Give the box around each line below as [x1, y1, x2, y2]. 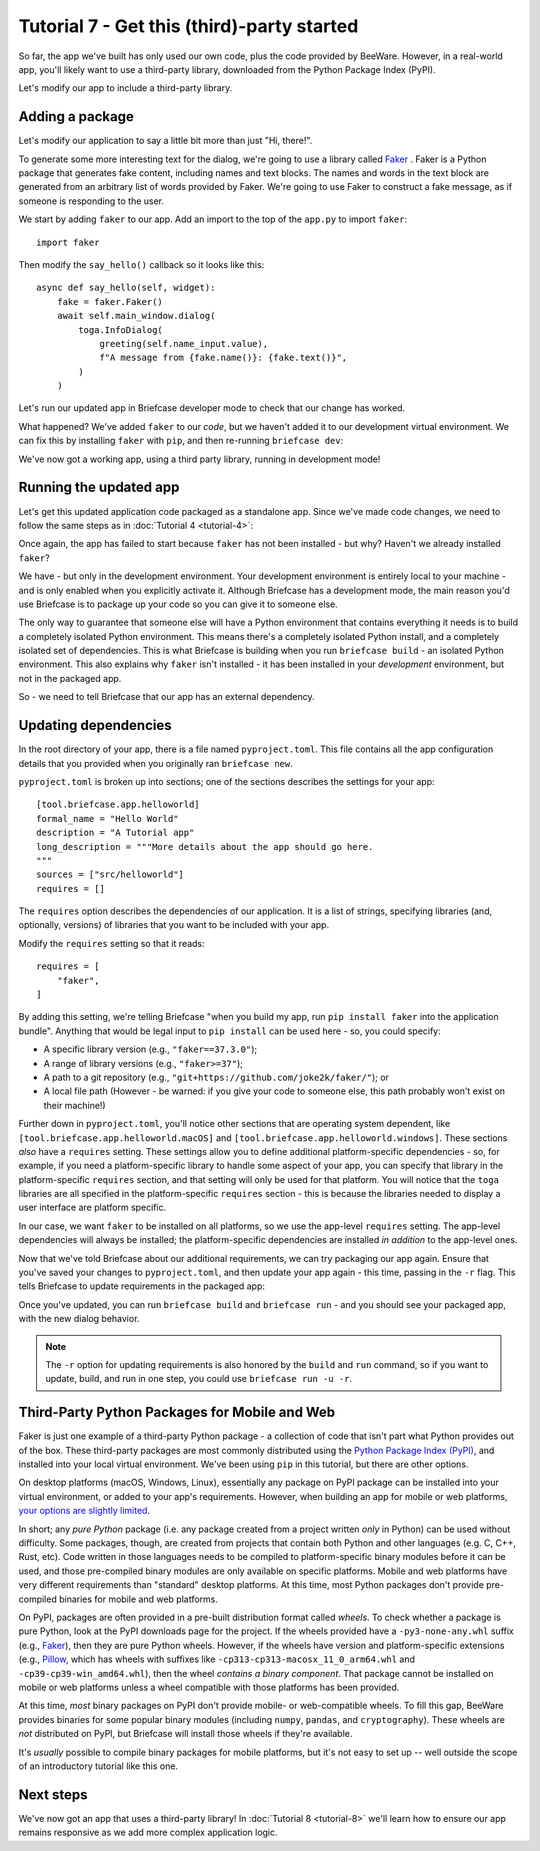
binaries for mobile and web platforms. [58, 1593, 219, 1605]
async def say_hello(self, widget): [36, 282, 216, 294]
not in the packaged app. [18, 672, 122, 684]
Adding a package [18, 108, 134, 125]
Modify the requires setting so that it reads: [18, 937, 205, 949]
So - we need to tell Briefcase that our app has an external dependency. [18, 691, 315, 703]
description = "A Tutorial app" [36, 827, 195, 839]
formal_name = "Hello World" [36, 813, 179, 824]
